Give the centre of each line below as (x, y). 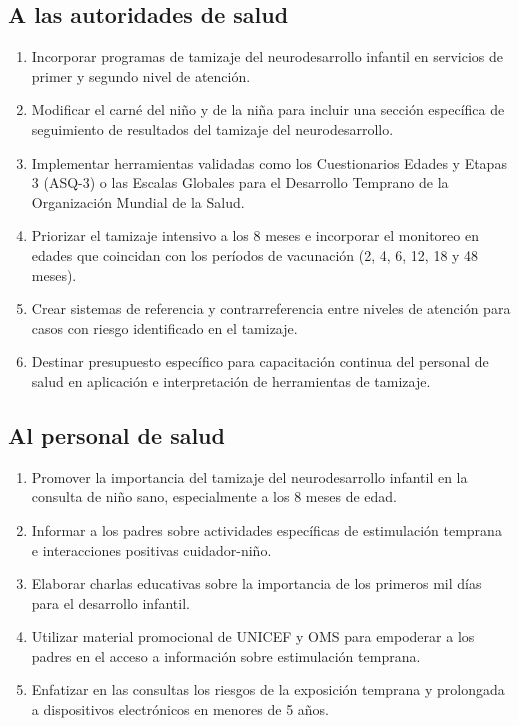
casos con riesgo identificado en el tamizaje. (164, 327)
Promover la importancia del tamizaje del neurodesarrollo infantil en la (249, 476)
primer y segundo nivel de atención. (141, 75)
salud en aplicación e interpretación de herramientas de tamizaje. (231, 380)
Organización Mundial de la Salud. (138, 201)
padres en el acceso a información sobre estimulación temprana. (226, 655)
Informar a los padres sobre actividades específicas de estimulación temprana (266, 529)
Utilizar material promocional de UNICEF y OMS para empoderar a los (253, 636)
